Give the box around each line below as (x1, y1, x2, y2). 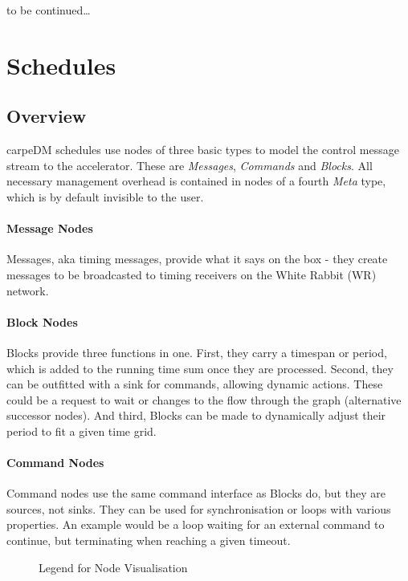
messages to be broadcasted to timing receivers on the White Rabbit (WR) (6, 266, 377, 282)
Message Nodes (6, 220, 93, 237)
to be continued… (6, 2, 91, 18)
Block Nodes (6, 313, 78, 330)
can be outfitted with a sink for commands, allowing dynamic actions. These (6, 376, 383, 392)
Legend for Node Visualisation (39, 559, 188, 575)
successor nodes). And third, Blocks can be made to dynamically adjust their (6, 407, 386, 424)
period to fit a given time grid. (6, 422, 157, 439)
